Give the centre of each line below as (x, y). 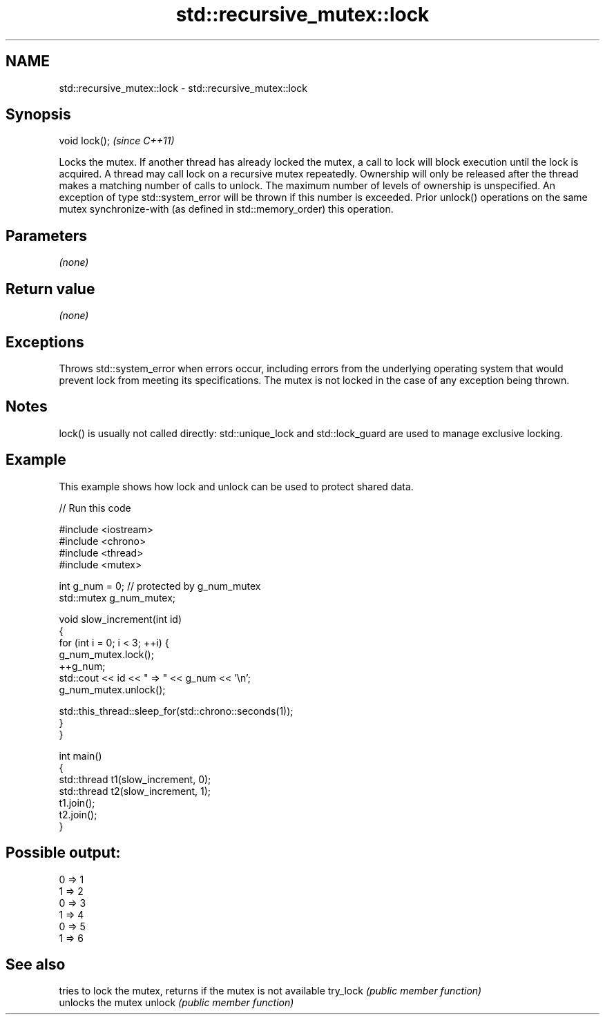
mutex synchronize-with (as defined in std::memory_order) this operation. (226, 209)
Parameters (46, 235)
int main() (80, 756)
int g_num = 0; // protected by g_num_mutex (160, 586)
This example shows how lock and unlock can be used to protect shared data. (236, 486)
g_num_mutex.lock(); (106, 654)
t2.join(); (78, 814)
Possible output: (63, 853)
